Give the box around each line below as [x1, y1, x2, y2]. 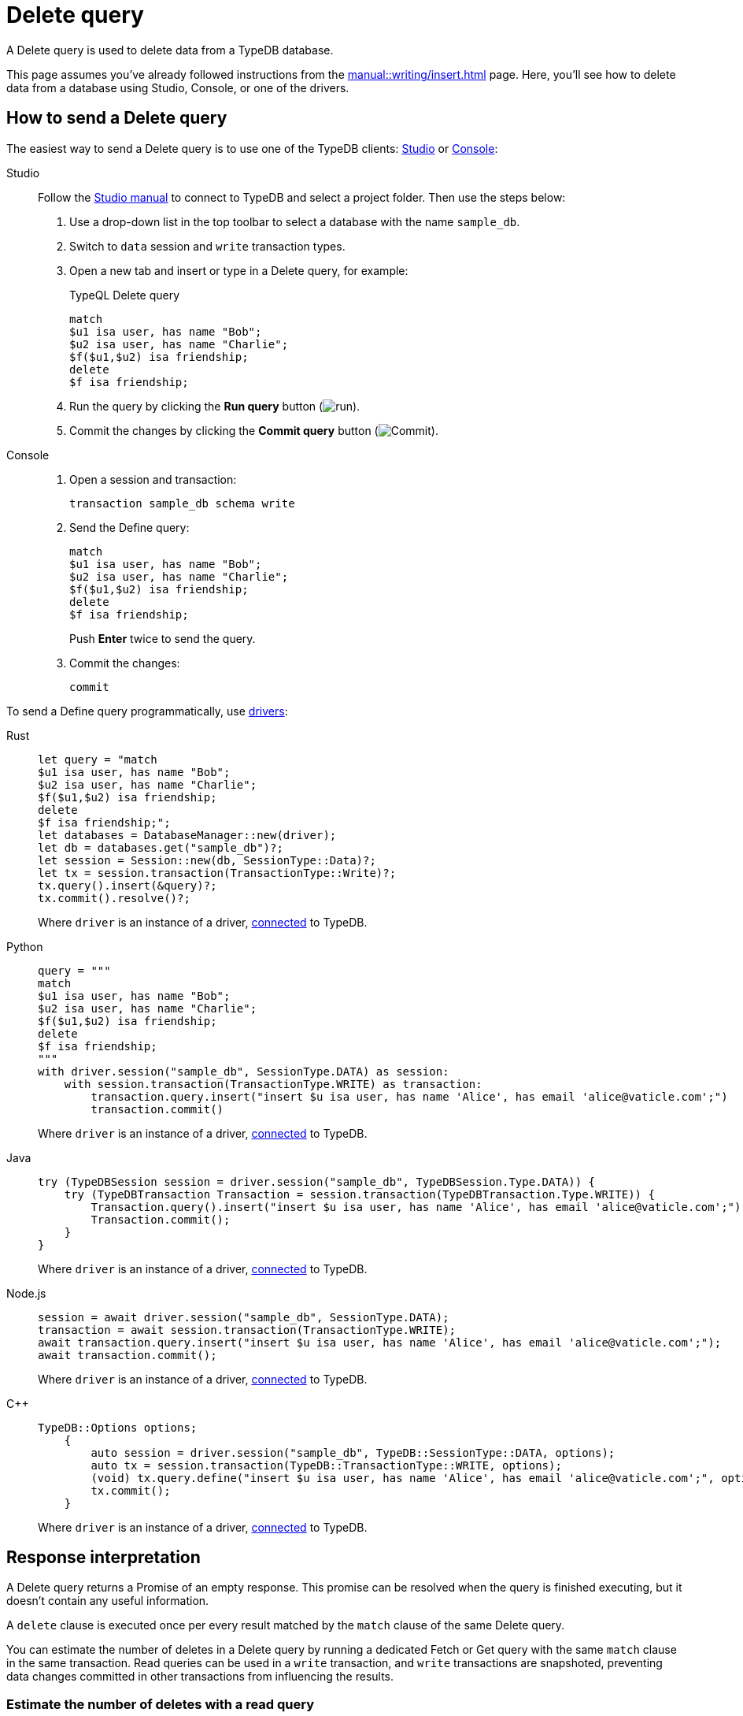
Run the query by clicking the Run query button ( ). [69, 399, 360, 413]
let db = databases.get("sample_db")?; [38, 841, 283, 854]
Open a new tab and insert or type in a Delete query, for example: [69, 263, 408, 277]
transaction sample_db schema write [69, 496, 295, 510]
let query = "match [38, 752, 157, 766]
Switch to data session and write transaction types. [69, 239, 346, 253]
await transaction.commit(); [38, 1348, 217, 1361]
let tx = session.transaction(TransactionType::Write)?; [38, 866, 397, 879]
